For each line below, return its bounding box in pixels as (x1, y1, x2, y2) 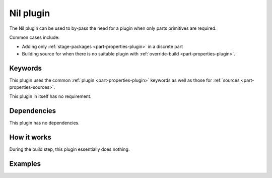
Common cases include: (9, 34, 60, 40)
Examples (9, 159, 41, 168)
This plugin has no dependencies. (9, 120, 80, 126)
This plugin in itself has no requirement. (9, 93, 92, 99)
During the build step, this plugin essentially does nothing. (9, 146, 130, 152)
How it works (9, 133, 51, 142)
